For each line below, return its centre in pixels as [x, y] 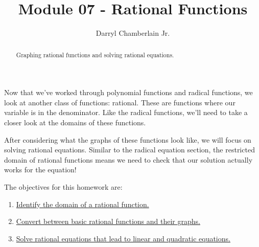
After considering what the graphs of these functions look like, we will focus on [128, 139]
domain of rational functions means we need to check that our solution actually [128, 159]
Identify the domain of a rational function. [83, 204]
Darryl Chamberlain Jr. [133, 33]
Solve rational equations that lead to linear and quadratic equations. [123, 238]
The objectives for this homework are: [63, 186]
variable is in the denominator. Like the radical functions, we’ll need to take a [126, 112]
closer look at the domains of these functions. [75, 122]
